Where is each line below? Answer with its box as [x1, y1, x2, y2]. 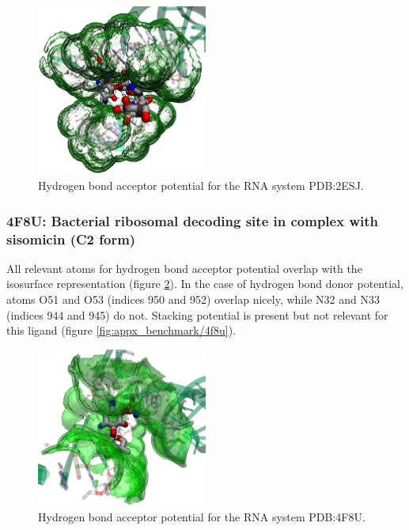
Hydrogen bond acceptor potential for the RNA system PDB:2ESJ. [38, 177, 364, 194]
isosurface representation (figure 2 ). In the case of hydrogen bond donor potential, [6, 275, 403, 292]
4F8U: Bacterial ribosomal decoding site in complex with [6, 210, 378, 230]
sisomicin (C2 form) [6, 229, 136, 248]
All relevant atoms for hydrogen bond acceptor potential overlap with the [6, 259, 362, 276]
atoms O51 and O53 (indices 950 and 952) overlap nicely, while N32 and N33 [6, 291, 380, 307]
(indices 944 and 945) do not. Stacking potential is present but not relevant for [6, 306, 388, 323]
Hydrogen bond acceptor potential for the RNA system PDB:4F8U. [38, 508, 365, 524]
